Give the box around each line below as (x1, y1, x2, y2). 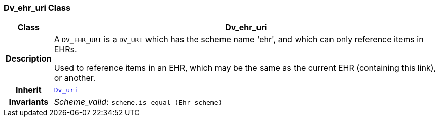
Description (6, 53, 52, 64)
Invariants (9, 97, 49, 107)
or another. (54, 73, 96, 83)
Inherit (15, 85, 42, 95)
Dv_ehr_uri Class (4, 3, 71, 13)
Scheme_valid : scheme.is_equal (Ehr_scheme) (54, 97, 223, 107)
